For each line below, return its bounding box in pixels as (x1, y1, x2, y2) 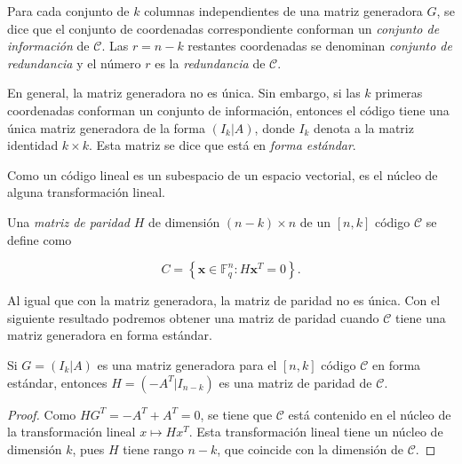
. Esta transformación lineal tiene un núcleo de (188, 422, 443, 441)
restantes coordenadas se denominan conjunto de (187, 36, 452, 55)
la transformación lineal (7, 422, 136, 441)
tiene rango (123, 439, 184, 458)
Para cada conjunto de (7, 2, 130, 20)
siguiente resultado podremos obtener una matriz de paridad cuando (7, 308, 379, 326)
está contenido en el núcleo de (288, 405, 451, 423)
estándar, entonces (7, 373, 108, 391)
